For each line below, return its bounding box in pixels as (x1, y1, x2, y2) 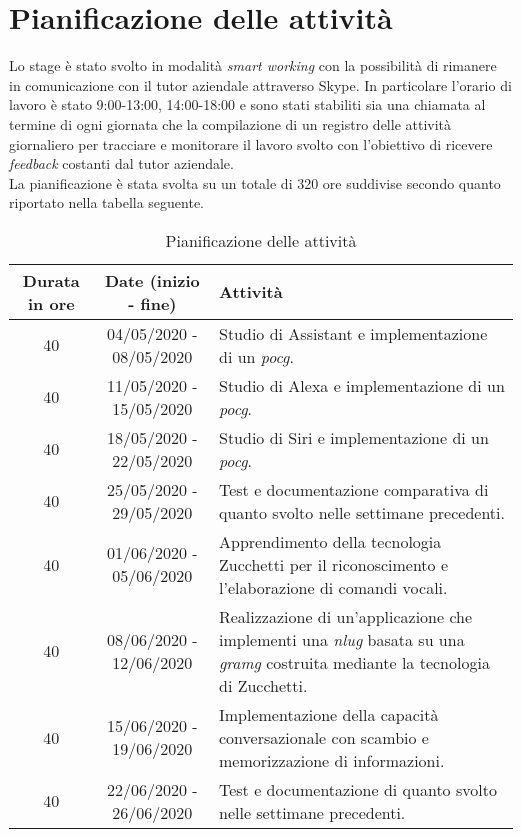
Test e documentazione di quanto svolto (218, 777, 497, 801)
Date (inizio (104, 268, 200, 292)
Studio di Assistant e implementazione (218, 321, 488, 345)
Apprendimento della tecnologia (218, 529, 442, 553)
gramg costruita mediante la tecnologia (218, 650, 490, 674)
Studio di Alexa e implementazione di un (218, 373, 505, 397)
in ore (27, 291, 75, 315)
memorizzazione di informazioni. (218, 748, 445, 772)
